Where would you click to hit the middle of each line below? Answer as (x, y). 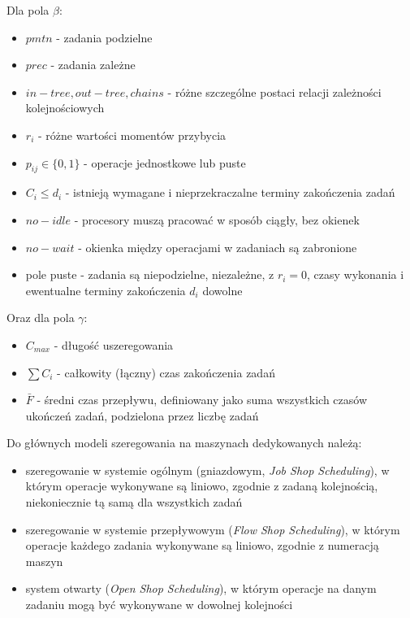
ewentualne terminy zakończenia (106, 290)
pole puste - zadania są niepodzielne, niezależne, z (150, 274)
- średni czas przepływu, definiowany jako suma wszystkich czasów (202, 400)
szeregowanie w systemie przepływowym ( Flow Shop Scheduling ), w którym (213, 529)
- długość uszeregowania (114, 344)
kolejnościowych (65, 108)
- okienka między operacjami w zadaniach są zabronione (218, 247)
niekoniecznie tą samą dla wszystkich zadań (134, 502)
